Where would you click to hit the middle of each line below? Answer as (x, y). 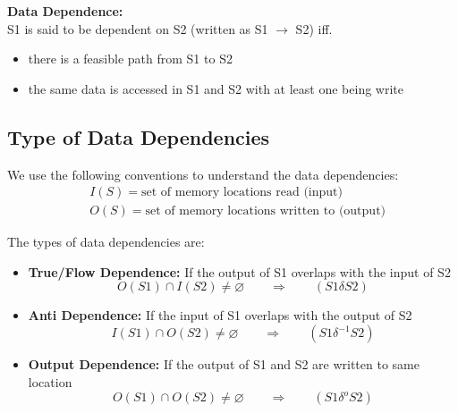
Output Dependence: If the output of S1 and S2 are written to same (224, 364)
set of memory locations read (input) (242, 193)
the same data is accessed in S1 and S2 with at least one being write (216, 88)
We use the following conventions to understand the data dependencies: (203, 174)
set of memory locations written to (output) (266, 211)
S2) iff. (314, 28)
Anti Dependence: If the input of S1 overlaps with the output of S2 (220, 315)
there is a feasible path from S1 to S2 (130, 59)
